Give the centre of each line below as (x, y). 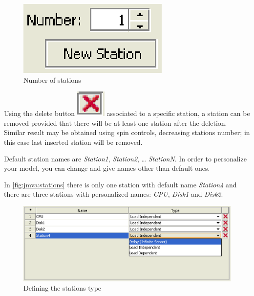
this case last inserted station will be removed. (73, 142)
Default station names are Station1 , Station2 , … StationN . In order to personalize (125, 158)
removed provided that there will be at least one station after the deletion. (116, 123)
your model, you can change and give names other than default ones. (107, 168)
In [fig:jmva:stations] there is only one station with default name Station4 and (120, 184)
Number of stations (52, 80)
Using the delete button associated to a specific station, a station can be (127, 113)
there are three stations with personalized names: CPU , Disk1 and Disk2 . (114, 194)
